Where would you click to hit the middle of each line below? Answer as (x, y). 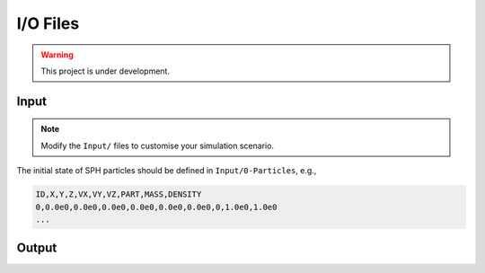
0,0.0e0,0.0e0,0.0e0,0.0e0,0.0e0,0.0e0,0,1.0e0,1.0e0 (156, 207)
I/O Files (48, 23)
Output (37, 248)
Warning (57, 55)
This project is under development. (106, 71)
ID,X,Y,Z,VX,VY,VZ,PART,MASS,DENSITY (119, 194)
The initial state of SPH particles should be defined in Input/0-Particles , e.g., (167, 171)
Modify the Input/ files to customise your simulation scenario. (157, 145)
